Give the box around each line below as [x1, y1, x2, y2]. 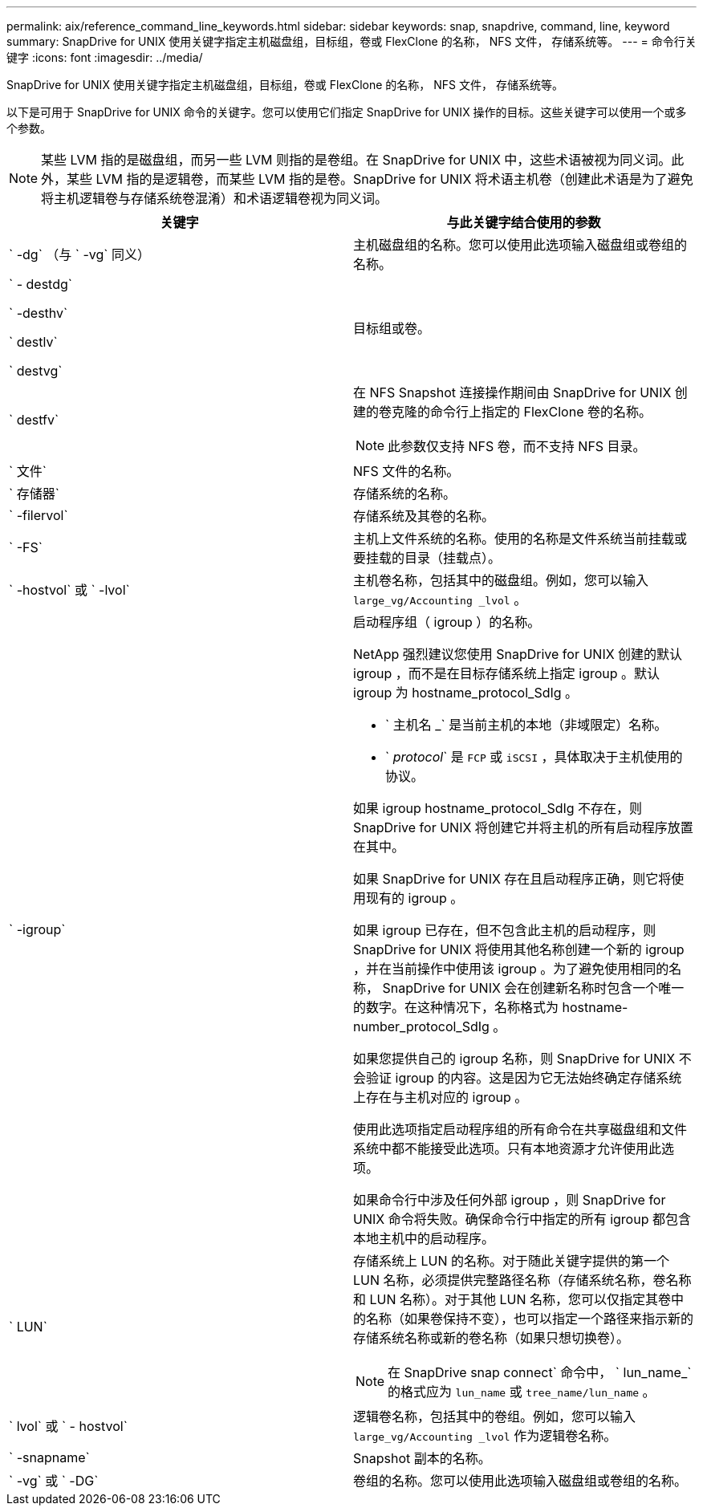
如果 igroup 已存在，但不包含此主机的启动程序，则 [353, 922, 656, 938]
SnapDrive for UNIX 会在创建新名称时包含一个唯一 [382, 980, 685, 996]
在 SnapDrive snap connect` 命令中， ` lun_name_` [388, 1364, 692, 1380]
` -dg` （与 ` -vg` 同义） [9, 246, 150, 262]
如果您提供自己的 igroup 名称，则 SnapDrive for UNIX [353, 1051, 676, 1067]
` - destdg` [9, 276, 72, 292]
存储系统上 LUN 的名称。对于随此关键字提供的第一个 [353, 1253, 670, 1269]
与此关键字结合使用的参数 [446, 214, 601, 230]
